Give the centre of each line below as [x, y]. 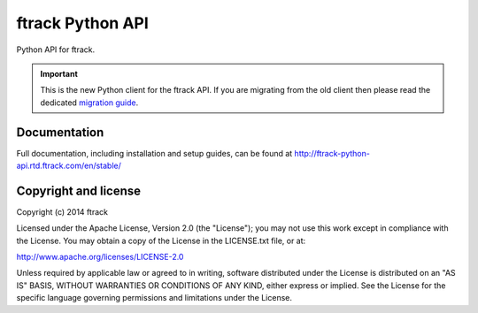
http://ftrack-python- [332, 153]
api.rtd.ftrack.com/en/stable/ [69, 166]
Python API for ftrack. [56, 50]
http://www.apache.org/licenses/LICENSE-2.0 [100, 257]
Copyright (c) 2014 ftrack [62, 211]
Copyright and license [79, 191]
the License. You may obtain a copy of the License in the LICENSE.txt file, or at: [161, 240]
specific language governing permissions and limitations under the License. [154, 298]
